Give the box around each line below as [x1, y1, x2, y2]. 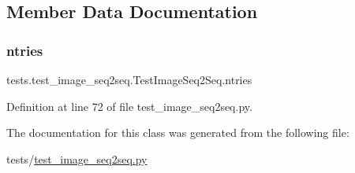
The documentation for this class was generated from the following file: [6, 124, 349, 141]
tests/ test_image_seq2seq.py [6, 150, 148, 167]
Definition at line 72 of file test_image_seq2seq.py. [6, 98, 252, 114]
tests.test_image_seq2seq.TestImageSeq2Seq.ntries [6, 72, 252, 87]
